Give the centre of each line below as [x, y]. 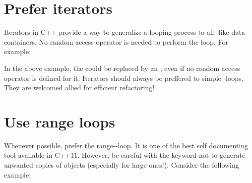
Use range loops [60, 121]
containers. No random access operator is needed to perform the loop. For [116, 41]
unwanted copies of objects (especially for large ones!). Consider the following [122, 165]
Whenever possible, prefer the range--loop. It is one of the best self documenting [126, 145]
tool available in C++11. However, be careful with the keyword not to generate [125, 155]
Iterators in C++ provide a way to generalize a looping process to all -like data [125, 32]
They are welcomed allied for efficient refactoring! [79, 88]
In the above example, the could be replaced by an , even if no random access [122, 68]
